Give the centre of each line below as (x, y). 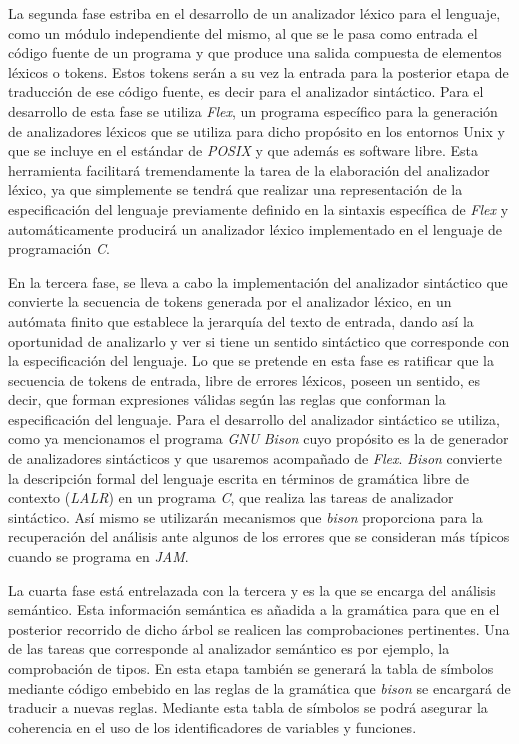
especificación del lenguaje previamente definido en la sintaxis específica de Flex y (258, 208)
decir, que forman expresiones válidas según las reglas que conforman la (227, 399)
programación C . (59, 248)
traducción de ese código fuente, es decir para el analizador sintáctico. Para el (246, 91)
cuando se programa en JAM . (98, 556)
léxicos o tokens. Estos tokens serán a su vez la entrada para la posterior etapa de (258, 71)
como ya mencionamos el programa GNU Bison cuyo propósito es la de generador (258, 438)
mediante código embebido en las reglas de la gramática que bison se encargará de (259, 687)
